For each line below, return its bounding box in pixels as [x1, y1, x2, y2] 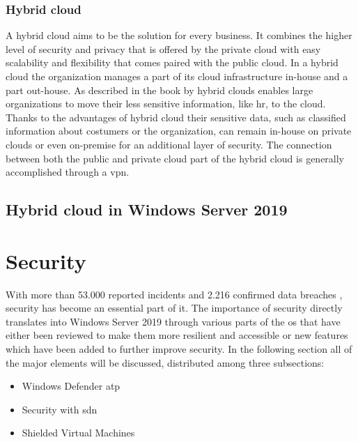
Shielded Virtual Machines [22, 425, 135, 440]
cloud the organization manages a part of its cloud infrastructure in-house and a [6, 69, 348, 83]
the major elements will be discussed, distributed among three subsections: [6, 355, 325, 369]
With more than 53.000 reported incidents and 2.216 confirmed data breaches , [6, 287, 343, 301]
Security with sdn [22, 402, 98, 416]
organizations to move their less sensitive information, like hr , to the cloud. [6, 96, 326, 111]
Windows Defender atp [22, 379, 120, 393]
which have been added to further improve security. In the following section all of [6, 342, 352, 356]
